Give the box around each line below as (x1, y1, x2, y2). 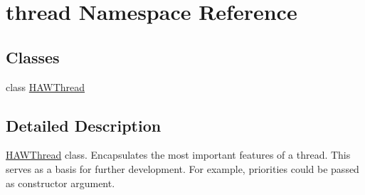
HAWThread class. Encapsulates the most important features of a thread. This (6, 147, 351, 162)
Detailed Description (6, 114, 162, 136)
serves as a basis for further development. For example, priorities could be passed (6, 161, 359, 176)
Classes (6, 46, 60, 68)
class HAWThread (6, 79, 85, 94)
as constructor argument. (6, 175, 115, 190)
